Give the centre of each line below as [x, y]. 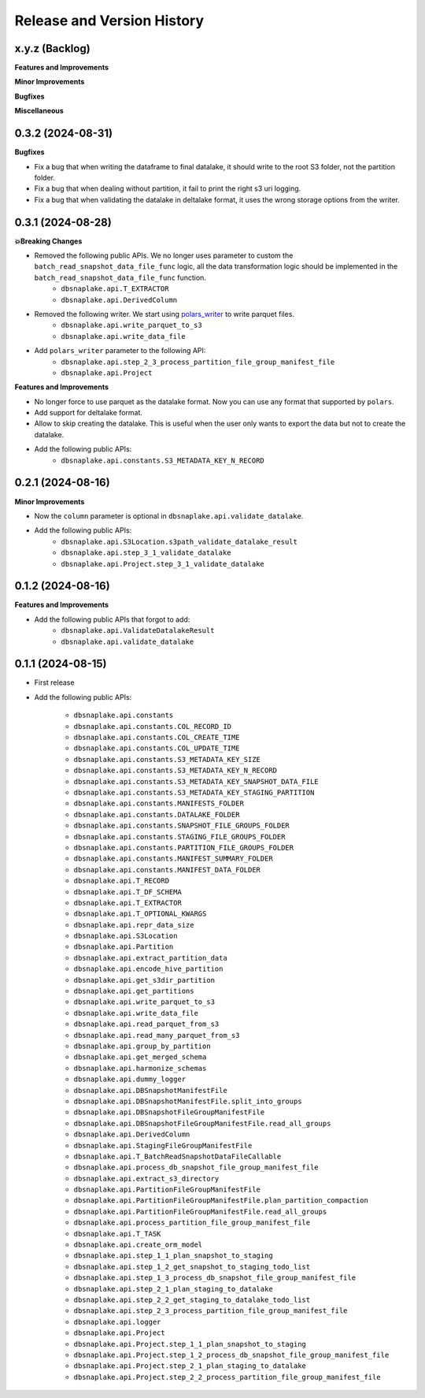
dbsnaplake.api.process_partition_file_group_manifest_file [192, 1223]
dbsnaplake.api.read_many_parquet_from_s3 [157, 1035]
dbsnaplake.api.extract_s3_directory [146, 1179]
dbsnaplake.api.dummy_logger [130, 1079]
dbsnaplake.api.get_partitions [134, 991]
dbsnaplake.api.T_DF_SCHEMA [128, 892]
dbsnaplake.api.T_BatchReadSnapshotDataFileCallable [177, 1156]
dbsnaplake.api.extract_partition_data [150, 958]
